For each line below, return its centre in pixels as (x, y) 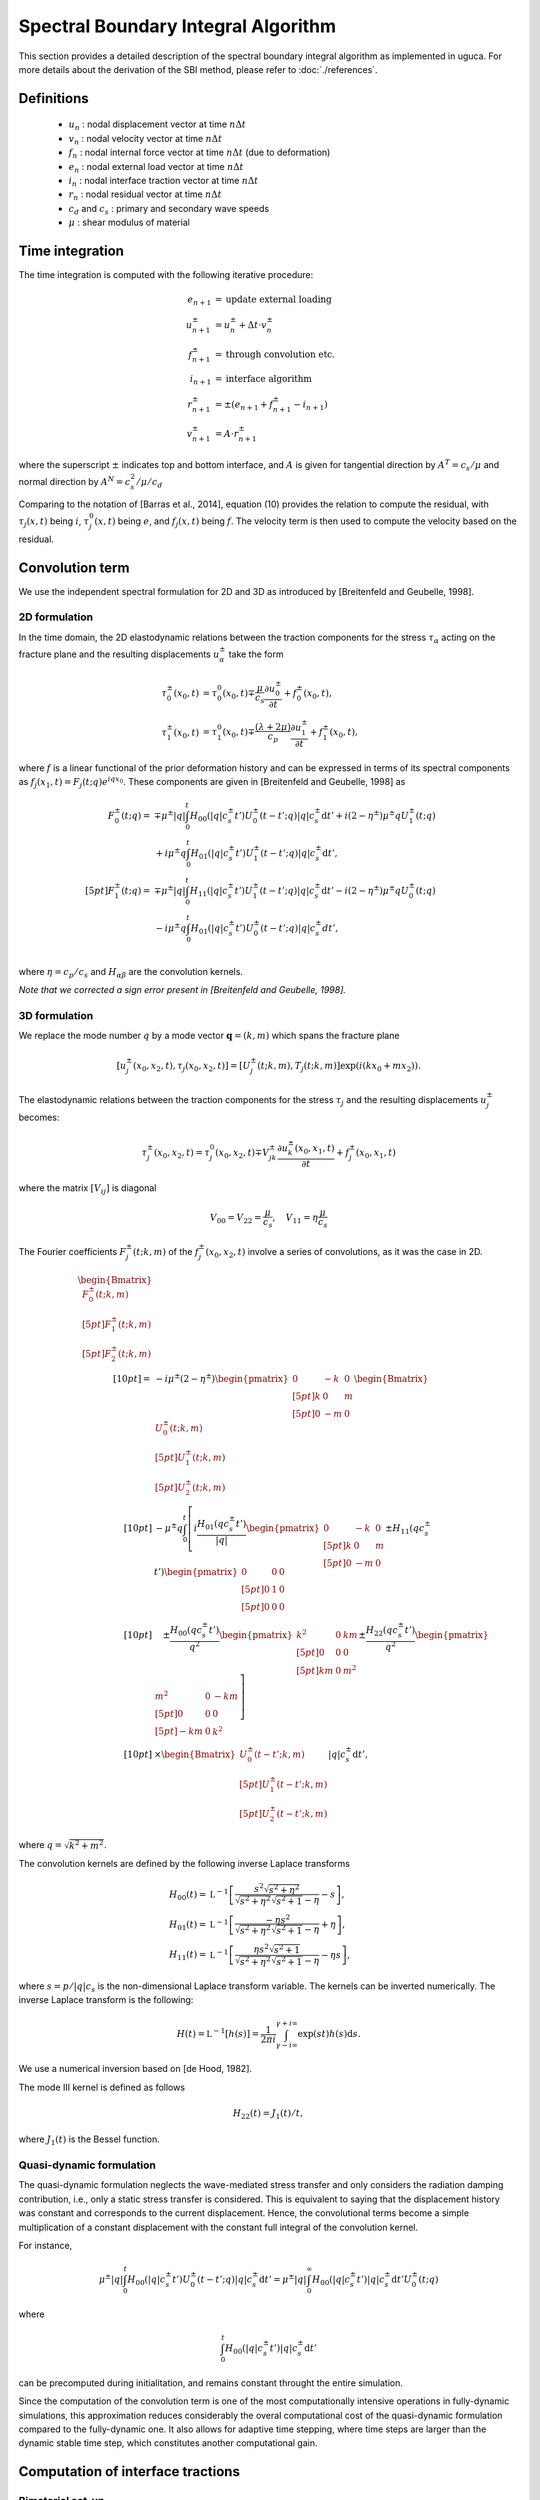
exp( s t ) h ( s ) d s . (329, 2034)
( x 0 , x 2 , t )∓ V (242, 1153)
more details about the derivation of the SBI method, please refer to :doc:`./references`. (198, 69)
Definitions (53, 98)
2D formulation (56, 617)
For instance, (45, 2245)
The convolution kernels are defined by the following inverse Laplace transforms (184, 1863)
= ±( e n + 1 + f (244, 405)
